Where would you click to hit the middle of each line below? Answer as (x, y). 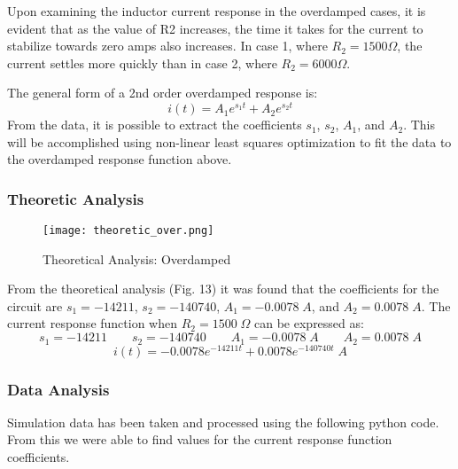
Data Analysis (58, 389)
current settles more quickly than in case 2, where (142, 63)
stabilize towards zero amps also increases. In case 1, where (167, 46)
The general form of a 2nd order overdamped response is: (163, 93)
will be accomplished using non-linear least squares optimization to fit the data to (229, 141)
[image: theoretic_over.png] (128, 231)
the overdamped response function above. (120, 159)
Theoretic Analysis (76, 198)
